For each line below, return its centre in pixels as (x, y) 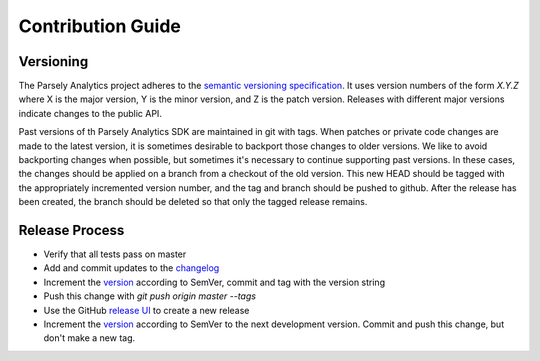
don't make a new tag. (89, 338)
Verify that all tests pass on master (115, 254)
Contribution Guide (100, 26)
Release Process (71, 230)
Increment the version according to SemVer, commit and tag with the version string (214, 282)
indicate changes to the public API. (90, 113)
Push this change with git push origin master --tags (150, 296)
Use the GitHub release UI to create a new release (146, 310)
